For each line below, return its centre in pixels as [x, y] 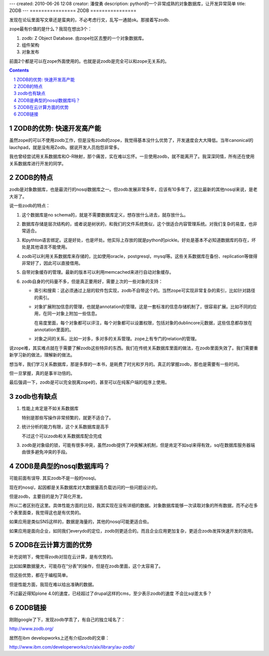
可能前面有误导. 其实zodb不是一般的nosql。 [54, 478]
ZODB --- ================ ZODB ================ [73, 10]
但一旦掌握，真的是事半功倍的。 [42, 373]
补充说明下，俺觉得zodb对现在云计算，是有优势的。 [63, 557]
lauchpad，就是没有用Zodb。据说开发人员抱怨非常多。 [66, 147]
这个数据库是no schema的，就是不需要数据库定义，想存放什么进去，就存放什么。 [105, 215]
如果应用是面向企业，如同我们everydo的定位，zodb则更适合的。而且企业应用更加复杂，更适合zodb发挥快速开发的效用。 [133, 531]
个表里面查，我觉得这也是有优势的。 [46, 512]
